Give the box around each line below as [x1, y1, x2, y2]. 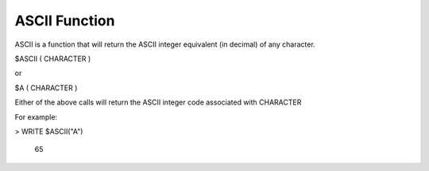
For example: [14, 112, 58, 122]
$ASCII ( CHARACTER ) [14, 54, 91, 63]
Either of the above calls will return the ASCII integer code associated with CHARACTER [14, 97, 302, 107]
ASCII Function [14, 12, 115, 29]
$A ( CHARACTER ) [14, 83, 78, 93]
